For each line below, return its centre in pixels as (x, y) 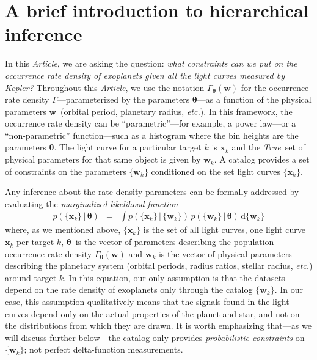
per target (35, 242)
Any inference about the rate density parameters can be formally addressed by (152, 192)
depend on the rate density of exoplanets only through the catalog (129, 289)
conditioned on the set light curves (216, 171)
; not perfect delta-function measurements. (104, 349)
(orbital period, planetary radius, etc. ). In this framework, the (177, 111)
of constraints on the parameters (66, 171)
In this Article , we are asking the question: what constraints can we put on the (151, 63)
